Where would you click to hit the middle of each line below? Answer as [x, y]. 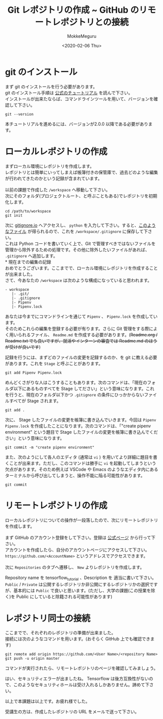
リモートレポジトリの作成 [56, 505]
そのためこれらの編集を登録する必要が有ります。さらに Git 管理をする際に [79, 328]
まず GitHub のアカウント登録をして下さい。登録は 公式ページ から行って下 [80, 537]
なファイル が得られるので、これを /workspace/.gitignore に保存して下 [77, 231]
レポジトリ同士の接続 [48, 618]
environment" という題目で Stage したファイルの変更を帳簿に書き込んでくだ [81, 432]
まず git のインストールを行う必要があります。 [51, 87]
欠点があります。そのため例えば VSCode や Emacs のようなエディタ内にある [82, 469]
